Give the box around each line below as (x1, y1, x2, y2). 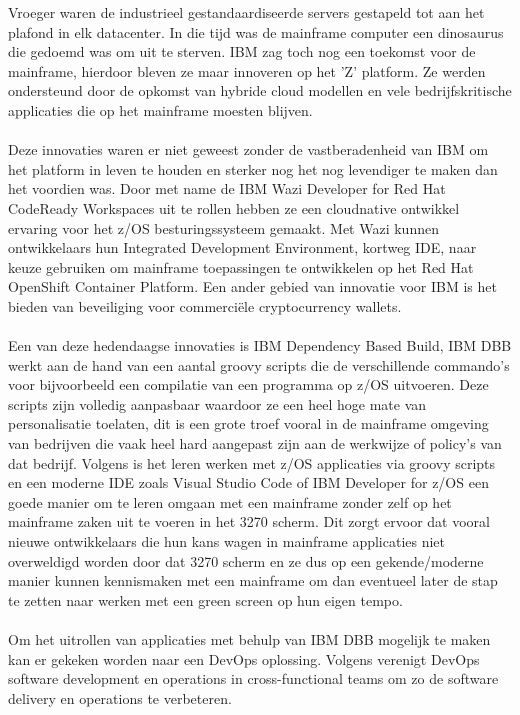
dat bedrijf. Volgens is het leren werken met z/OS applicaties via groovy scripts (8, 452, 496, 473)
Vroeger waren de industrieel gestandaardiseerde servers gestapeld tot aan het (8, 2, 485, 22)
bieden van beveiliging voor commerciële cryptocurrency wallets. (8, 295, 402, 316)
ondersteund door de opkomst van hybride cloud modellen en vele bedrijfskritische (8, 80, 512, 101)
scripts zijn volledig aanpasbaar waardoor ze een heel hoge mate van (8, 393, 427, 414)
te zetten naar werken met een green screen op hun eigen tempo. (8, 589, 403, 610)
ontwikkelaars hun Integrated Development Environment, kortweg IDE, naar (8, 237, 477, 258)
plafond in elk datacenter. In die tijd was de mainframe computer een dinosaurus (8, 21, 504, 42)
